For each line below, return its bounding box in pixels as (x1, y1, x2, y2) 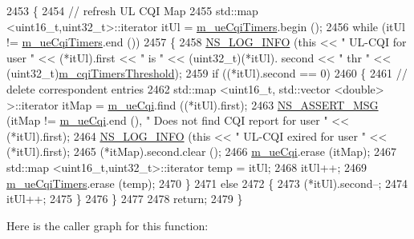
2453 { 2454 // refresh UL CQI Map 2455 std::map (6, 2, 258, 18)
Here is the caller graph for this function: (6, 217, 209, 233)
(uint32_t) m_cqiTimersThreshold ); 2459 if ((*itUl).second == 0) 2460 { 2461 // (6, 65, 408, 82)
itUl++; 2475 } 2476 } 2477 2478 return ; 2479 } (6, 190, 243, 207)
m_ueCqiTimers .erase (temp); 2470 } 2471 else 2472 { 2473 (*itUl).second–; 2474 (6, 174, 408, 191)
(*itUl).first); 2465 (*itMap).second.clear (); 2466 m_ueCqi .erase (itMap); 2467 (6, 143, 397, 160)
